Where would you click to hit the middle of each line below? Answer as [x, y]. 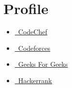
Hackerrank [35, 80]
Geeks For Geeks [43, 64]
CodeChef [33, 32]
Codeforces [34, 48]
